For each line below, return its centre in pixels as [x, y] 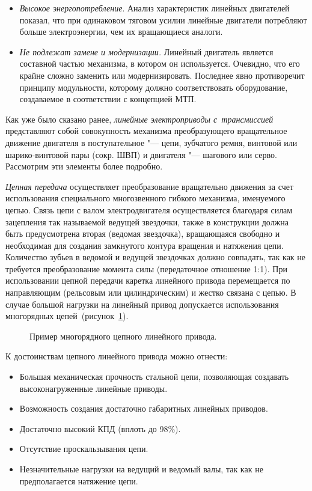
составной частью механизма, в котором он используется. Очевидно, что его [160, 63]
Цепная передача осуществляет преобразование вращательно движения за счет [150, 186]
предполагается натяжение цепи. [79, 480]
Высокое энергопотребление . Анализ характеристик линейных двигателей [154, 8]
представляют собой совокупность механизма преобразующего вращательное [146, 131]
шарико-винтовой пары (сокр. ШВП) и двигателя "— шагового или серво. [141, 154]
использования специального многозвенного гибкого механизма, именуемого [145, 198]
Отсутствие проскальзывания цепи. [84, 449]
